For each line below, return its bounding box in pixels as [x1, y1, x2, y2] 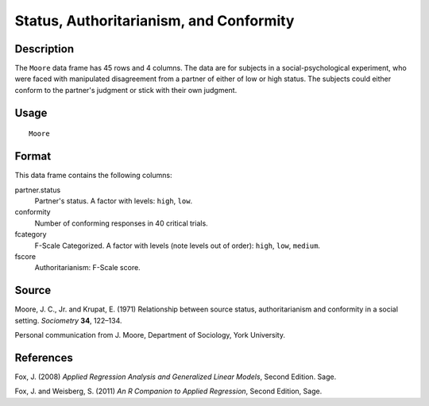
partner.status [14, 185, 61, 195]
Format [14, 149, 52, 163]
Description [14, 42, 75, 56]
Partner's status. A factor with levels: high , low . [34, 195, 193, 206]
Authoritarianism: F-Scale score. [34, 263, 141, 273]
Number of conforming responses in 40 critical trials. [34, 218, 208, 228]
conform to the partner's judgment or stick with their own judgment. [14, 85, 238, 95]
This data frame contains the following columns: [14, 171, 172, 180]
